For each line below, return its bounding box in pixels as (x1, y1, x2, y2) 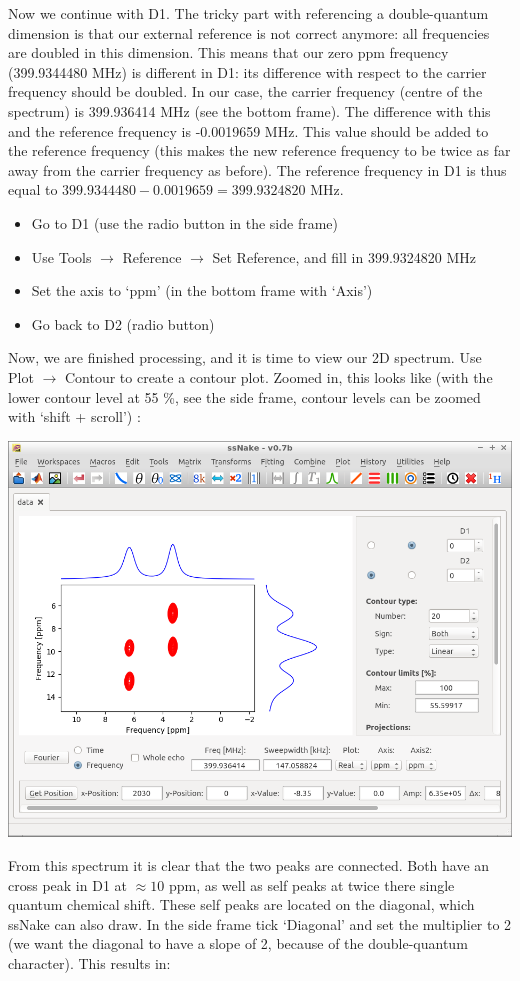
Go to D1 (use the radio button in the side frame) (31, 212, 338, 233)
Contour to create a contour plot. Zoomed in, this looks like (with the (64, 366, 493, 387)
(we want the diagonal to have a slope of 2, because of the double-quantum (8, 933, 468, 954)
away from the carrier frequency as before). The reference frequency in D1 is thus (8, 159, 507, 180)
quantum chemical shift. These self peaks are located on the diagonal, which (8, 894, 475, 915)
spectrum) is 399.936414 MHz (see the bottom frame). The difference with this (8, 100, 491, 121)
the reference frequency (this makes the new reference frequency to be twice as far (8, 140, 511, 161)
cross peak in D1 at (8, 874, 127, 895)
